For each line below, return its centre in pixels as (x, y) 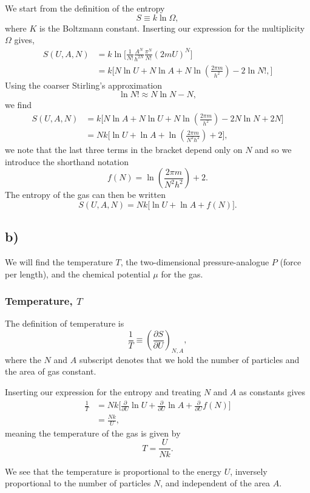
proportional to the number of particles (78, 483)
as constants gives (272, 392)
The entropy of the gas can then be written (85, 195)
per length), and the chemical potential (78, 274)
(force (291, 262)
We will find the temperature (59, 262)
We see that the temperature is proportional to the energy (113, 471)
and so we (273, 150)
